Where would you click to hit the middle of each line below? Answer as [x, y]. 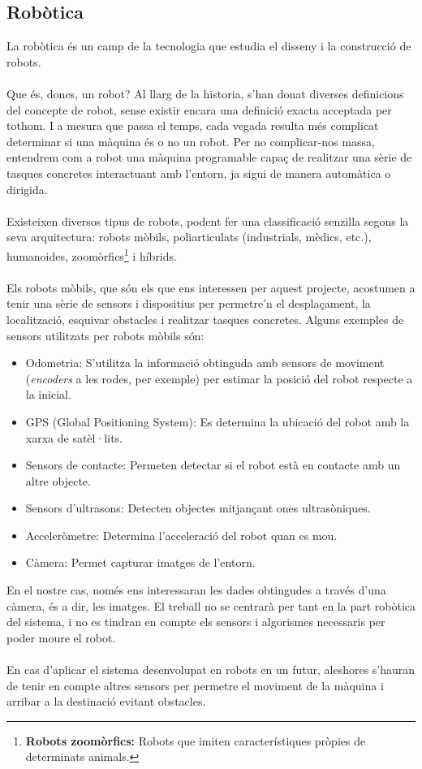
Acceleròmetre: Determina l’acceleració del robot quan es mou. [181, 535]
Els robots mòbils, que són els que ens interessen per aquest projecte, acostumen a [211, 287]
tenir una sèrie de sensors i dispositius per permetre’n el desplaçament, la [189, 303]
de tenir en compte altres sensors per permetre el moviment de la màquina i [195, 685]
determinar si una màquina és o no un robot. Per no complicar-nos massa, [191, 141]
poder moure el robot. [61, 637]
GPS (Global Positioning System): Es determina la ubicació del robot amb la [217, 421]
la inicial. [48, 394]
